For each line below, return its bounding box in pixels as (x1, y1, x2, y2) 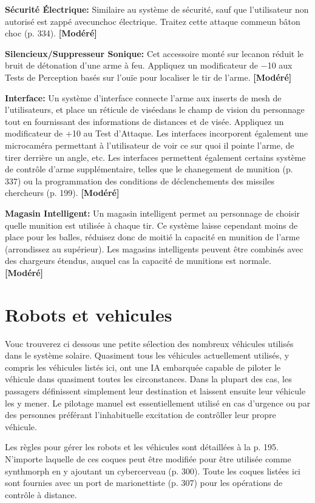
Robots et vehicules (5, 302, 172, 326)
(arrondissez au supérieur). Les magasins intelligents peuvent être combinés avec (5, 242, 303, 255)
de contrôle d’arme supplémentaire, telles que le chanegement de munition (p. (5, 163, 293, 175)
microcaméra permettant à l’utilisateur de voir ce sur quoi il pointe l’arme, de (5, 138, 294, 151)
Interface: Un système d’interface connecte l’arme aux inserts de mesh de (5, 91, 282, 104)
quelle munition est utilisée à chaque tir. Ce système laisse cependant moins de (5, 218, 298, 231)
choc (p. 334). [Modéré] (5, 27, 97, 39)
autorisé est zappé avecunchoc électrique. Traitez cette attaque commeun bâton (5, 15, 300, 27)
